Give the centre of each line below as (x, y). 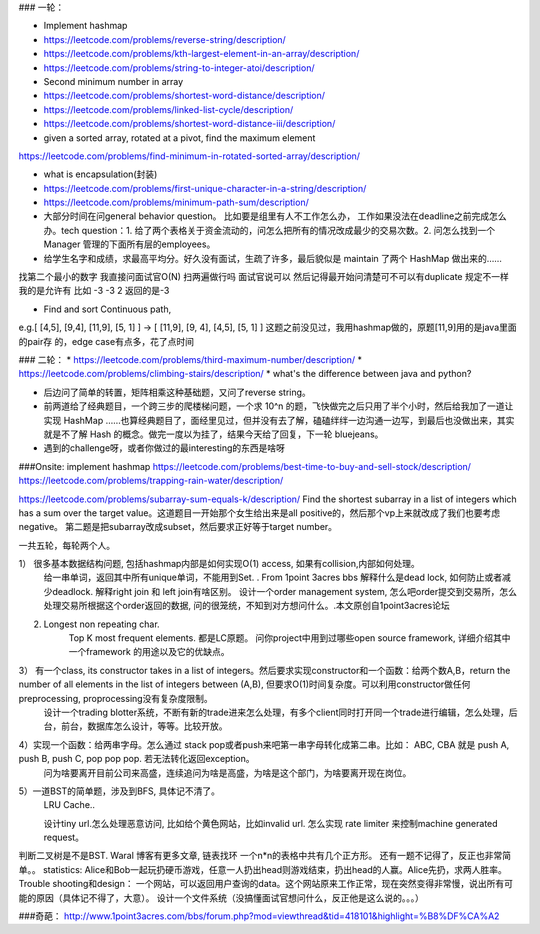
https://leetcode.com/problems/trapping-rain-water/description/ (151, 481)
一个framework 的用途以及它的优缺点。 (149, 652)
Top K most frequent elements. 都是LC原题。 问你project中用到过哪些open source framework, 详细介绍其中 (289, 638)
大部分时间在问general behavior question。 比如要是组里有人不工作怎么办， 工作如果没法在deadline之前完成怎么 (275, 216)
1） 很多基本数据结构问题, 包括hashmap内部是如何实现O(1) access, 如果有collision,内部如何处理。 (219, 564)
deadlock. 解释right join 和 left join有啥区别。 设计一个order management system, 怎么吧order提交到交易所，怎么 (284, 591)
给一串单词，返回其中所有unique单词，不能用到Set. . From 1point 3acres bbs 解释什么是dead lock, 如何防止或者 (273, 577)
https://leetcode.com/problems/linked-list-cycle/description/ (168, 109)
